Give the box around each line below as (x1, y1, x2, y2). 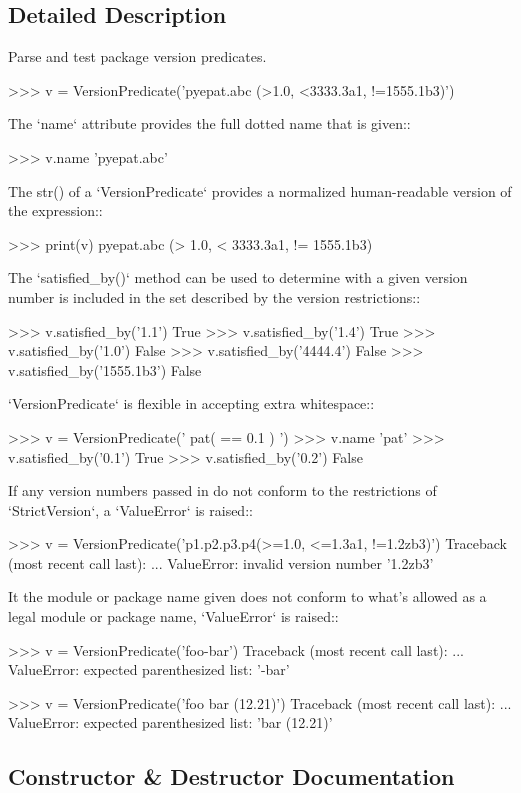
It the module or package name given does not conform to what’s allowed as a (8, 586, 487, 607)
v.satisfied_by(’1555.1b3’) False (8, 359, 202, 380)
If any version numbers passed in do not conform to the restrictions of (8, 480, 437, 501)
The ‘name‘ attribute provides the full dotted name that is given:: (8, 113, 411, 134)
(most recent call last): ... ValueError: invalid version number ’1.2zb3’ (8, 552, 434, 573)
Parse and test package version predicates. (8, 46, 267, 67)
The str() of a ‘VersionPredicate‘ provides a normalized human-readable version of (8, 180, 512, 201)
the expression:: (8, 200, 103, 221)
